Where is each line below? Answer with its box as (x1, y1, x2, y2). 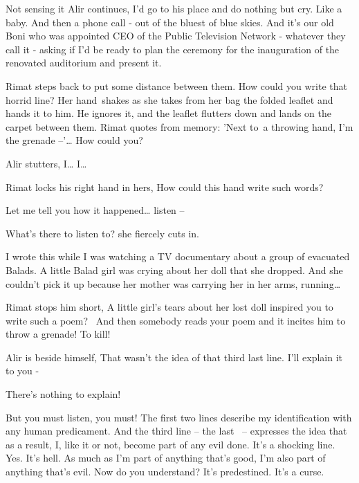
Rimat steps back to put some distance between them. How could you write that (6, 78, 347, 93)
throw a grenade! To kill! (6, 327, 111, 341)
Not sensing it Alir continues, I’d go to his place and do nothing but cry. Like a (6, 1, 342, 15)
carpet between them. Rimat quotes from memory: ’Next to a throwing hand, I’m (6, 119, 353, 134)
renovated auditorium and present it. (6, 55, 162, 70)
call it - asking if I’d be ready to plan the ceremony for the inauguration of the (6, 42, 340, 56)
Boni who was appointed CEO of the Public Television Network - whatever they (6, 28, 346, 43)
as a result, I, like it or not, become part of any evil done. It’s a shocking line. (6, 437, 335, 451)
